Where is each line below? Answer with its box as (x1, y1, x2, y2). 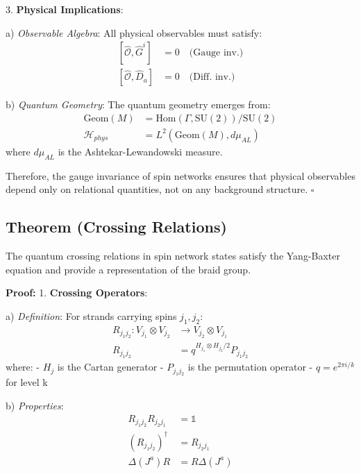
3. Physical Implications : (6, 2, 124, 16)
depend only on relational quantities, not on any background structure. (6, 182, 308, 196)
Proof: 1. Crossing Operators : (6, 285, 148, 300)
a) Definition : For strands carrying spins (6, 308, 177, 323)
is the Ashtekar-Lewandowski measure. (58, 144, 223, 158)
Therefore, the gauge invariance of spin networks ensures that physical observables (6, 168, 355, 183)
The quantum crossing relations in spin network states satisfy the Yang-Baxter (6, 248, 341, 263)
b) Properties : (6, 398, 64, 413)
